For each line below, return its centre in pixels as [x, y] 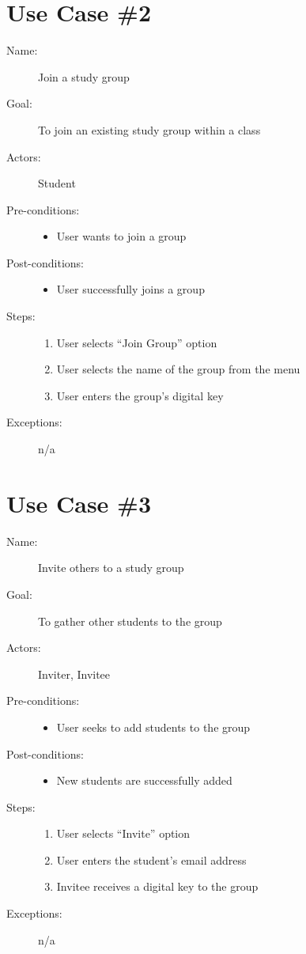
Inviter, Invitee [74, 674]
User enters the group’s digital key [140, 395]
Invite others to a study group [111, 568]
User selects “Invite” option [123, 833]
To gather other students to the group [130, 621]
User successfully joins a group [130, 289]
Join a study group [84, 76]
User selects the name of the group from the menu [178, 369]
